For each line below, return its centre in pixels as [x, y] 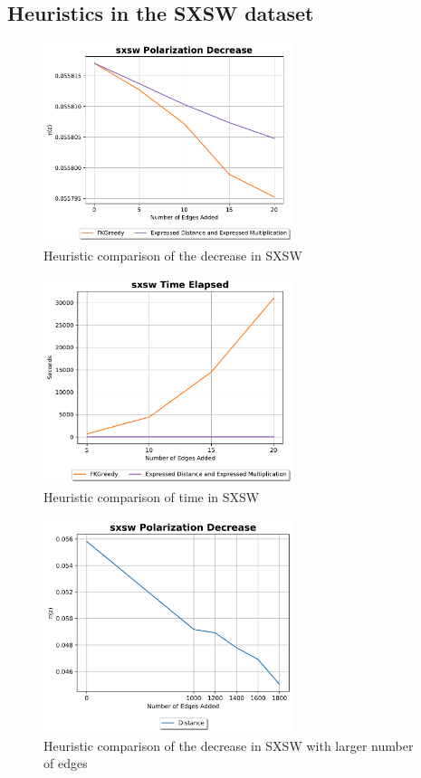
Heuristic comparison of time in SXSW [152, 497]
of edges [66, 763]
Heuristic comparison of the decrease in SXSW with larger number [229, 745]
